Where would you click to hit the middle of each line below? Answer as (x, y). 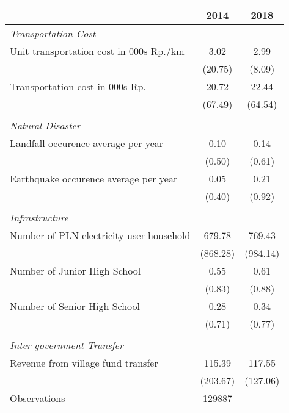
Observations (38, 398)
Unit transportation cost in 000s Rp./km (97, 51)
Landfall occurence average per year (87, 143)
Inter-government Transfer (67, 345)
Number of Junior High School (75, 271)
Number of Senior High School (75, 306)
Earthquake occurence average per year (94, 178)
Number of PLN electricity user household (100, 235)
